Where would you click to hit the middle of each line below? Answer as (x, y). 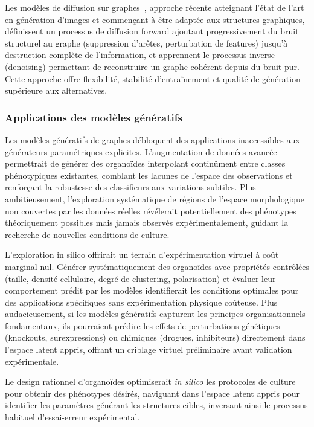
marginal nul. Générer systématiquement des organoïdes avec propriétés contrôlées (157, 266)
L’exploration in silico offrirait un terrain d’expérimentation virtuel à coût (142, 255)
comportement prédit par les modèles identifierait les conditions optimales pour (152, 290)
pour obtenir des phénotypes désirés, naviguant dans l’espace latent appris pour (152, 393)
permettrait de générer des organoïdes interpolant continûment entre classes (145, 163)
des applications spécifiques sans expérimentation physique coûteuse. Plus (141, 302)
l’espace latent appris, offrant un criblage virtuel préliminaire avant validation (149, 349)
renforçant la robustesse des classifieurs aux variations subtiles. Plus (130, 187)
